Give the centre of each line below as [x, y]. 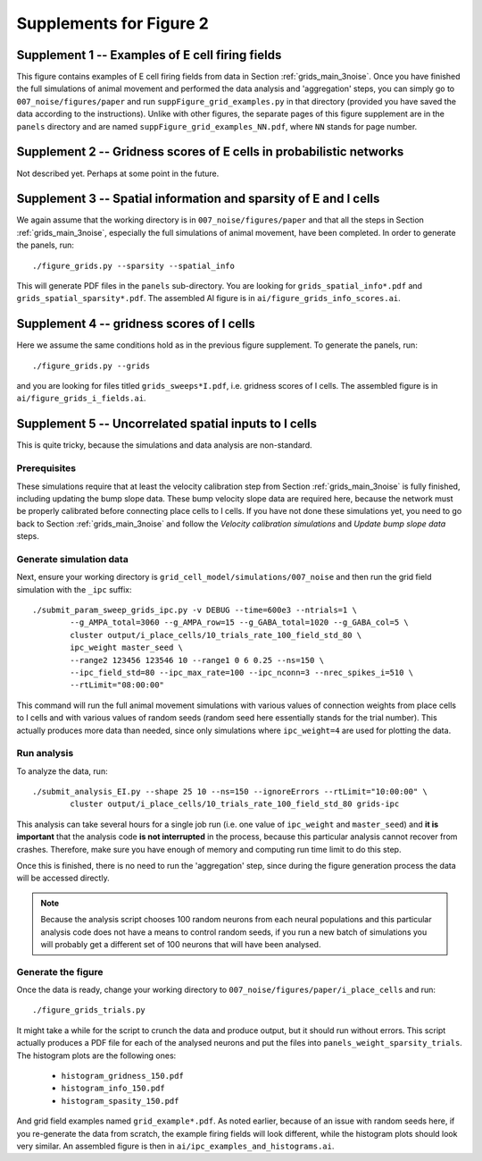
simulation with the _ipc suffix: [74, 589]
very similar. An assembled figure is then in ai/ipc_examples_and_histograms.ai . [175, 1146]
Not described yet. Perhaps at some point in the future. [118, 173]
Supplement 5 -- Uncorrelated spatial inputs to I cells [166, 424]
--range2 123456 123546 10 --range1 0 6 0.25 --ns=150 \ [197, 660]
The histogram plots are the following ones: [96, 1056]
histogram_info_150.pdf [113, 1089]
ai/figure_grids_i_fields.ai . [81, 399]
